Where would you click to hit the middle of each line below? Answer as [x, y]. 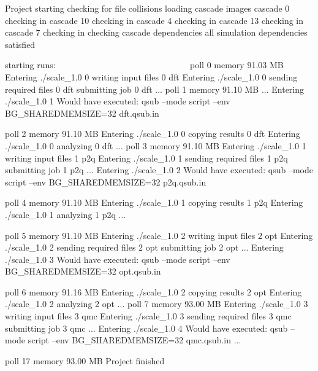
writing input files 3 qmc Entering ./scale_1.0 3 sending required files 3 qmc [148, 316]
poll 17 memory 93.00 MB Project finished [85, 360]
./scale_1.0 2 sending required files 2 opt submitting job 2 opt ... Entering [144, 247]
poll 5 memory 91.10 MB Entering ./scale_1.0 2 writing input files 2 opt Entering [159, 235]
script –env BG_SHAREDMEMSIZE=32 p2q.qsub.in [106, 182]
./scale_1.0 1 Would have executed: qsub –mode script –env [118, 101]
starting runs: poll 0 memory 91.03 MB [144, 65]
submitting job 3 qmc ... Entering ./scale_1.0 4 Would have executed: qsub [146, 328]
